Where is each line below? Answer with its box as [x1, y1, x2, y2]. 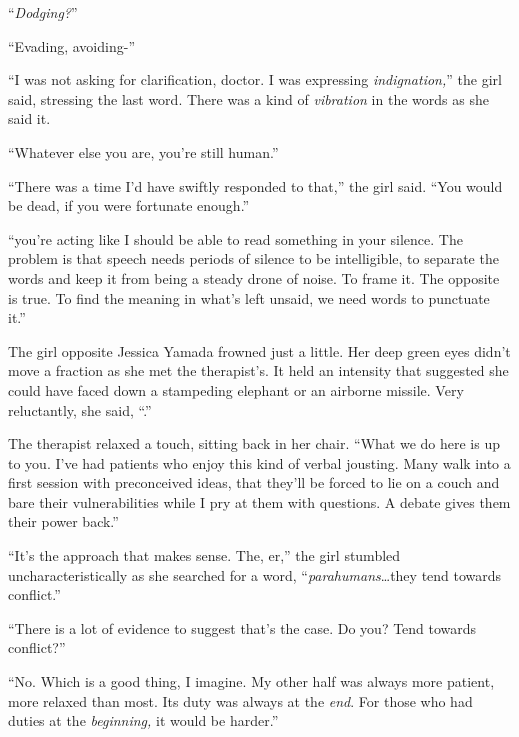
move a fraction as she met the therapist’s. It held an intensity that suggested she [8, 360, 509, 381]
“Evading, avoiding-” [8, 35, 135, 56]
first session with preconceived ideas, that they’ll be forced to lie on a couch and [8, 472, 500, 493]
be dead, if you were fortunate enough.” [8, 195, 250, 216]
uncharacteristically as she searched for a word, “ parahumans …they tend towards [8, 564, 502, 585]
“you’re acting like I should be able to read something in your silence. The [8, 228, 463, 249]
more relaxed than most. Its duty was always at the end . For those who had [8, 690, 473, 711]
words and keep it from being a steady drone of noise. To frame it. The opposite [8, 267, 500, 288]
